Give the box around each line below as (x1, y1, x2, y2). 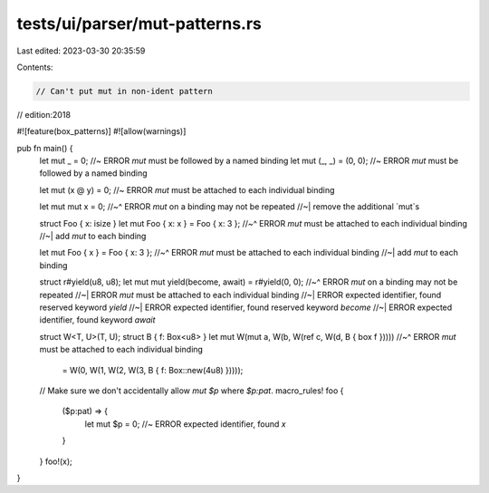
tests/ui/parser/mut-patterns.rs (16, 14, 263, 34)
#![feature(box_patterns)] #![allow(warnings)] (16, 126, 187, 137)
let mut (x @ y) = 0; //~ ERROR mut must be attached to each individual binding (39, 184, 335, 195)
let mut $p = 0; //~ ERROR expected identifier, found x (84, 418, 286, 430)
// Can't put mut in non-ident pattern (35, 86, 213, 96)
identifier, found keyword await (39, 314, 156, 325)
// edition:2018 (16, 109, 72, 120)
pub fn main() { (16, 142, 73, 153)
